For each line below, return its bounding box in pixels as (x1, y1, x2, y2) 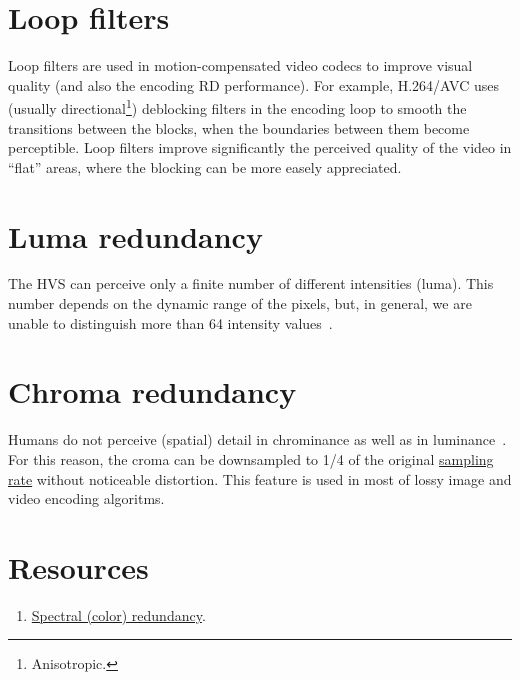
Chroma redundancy (8, 371, 297, 412)
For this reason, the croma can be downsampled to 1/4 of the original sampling (8, 448, 494, 469)
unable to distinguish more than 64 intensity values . (8, 312, 333, 333)
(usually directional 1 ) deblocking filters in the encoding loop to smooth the (8, 95, 467, 118)
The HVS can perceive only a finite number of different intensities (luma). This (8, 273, 494, 294)
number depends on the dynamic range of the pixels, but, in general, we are (8, 293, 472, 314)
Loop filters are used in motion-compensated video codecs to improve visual (8, 55, 473, 76)
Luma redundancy (8, 215, 263, 256)
